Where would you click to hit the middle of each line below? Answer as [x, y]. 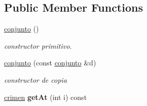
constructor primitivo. [38, 45]
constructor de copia [35, 79]
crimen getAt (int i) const [46, 97]
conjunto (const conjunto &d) [50, 63]
